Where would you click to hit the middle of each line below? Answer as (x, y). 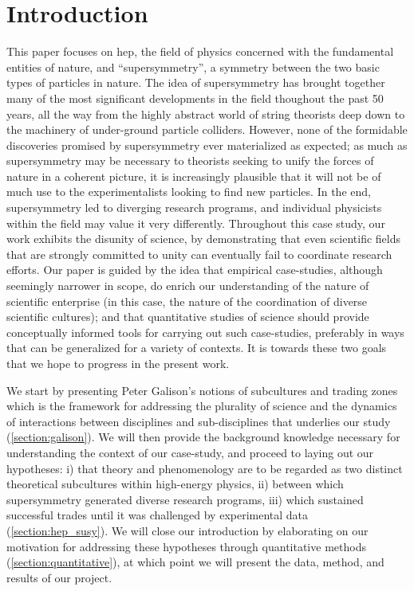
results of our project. (59, 577)
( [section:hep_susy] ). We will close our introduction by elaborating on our (187, 530)
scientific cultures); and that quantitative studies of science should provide (188, 317)
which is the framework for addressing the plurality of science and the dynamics (202, 406)
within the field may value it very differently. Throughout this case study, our (196, 223)
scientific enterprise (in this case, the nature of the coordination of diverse (187, 301)
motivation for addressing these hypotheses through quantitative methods (186, 546)
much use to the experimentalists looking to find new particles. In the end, (189, 192)
